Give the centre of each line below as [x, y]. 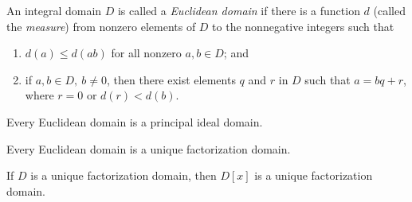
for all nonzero [146, 53]
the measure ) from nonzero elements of [101, 26]
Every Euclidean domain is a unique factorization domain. [149, 148]
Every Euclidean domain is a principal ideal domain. [135, 121]
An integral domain [54, 10]
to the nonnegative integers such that [303, 26]
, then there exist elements [171, 79]
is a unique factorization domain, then [124, 175]
